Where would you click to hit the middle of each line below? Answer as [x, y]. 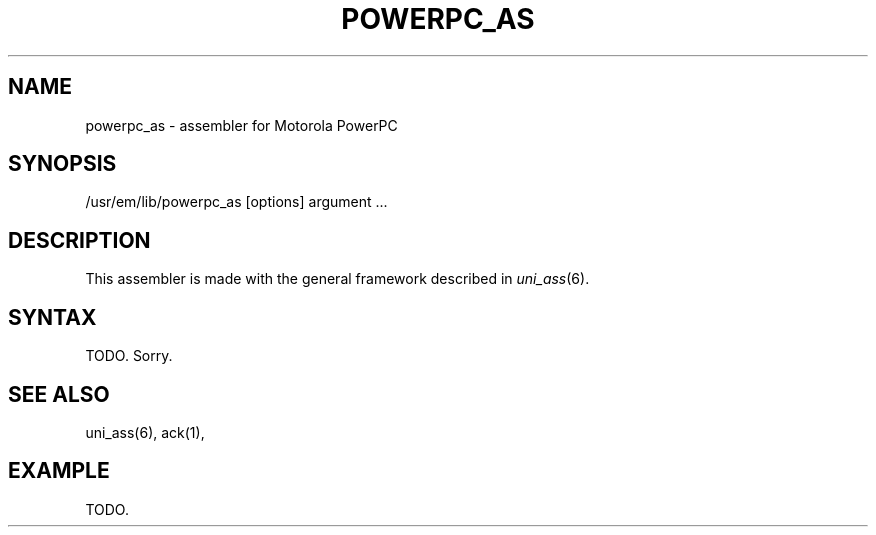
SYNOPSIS [62, 164]
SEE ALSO [59, 394]
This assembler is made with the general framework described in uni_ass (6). [337, 279]
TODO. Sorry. [129, 356]
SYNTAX [52, 317]
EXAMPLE [59, 471]
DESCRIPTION [79, 240]
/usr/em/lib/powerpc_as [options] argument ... [236, 202]
